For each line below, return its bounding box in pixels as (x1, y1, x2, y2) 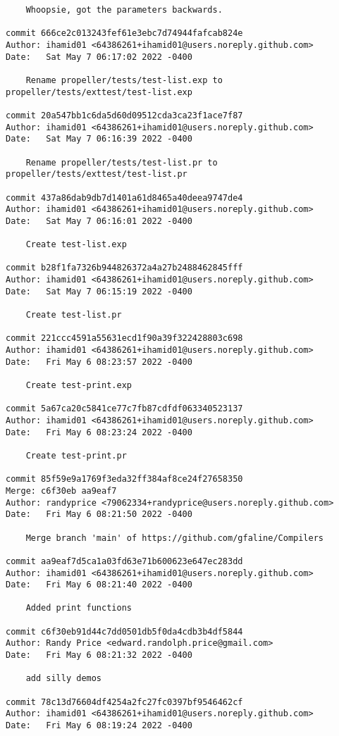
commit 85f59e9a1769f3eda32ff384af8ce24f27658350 (6, 474, 243, 485)
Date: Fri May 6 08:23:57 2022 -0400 (6, 356, 192, 367)
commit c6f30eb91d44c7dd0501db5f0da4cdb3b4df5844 (6, 626, 243, 637)
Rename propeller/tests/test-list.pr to (25, 157, 218, 168)
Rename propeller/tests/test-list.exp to (25, 75, 223, 85)
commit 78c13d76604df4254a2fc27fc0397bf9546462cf (6, 697, 243, 707)
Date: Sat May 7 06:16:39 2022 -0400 (6, 134, 192, 144)
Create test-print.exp (25, 380, 132, 390)
